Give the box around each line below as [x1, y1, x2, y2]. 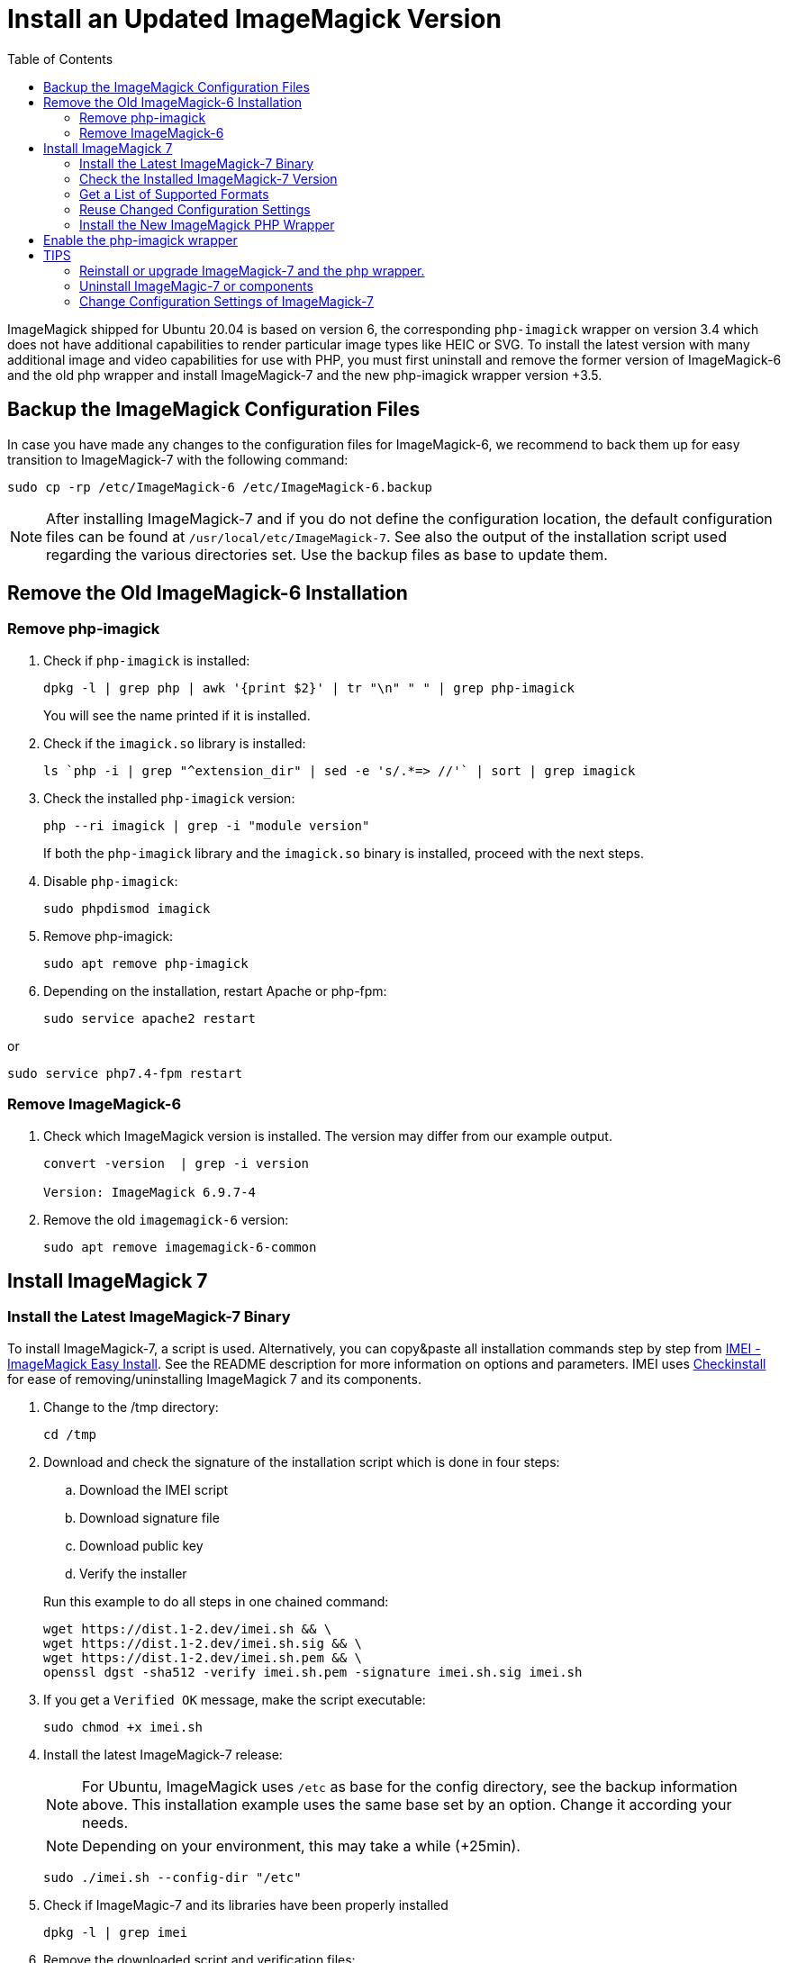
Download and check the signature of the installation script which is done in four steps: [43, 1453, 560, 1470]
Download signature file [79, 1509, 220, 1525]
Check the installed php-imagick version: [43, 790, 295, 806]
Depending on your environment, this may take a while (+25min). [82, 1836, 521, 1855]
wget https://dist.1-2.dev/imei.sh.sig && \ [43, 1635, 363, 1651]
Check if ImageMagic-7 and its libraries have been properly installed [43, 1896, 448, 1913]
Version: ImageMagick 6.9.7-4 [43, 1184, 257, 1199]
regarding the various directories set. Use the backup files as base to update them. [46, 545, 608, 564]
